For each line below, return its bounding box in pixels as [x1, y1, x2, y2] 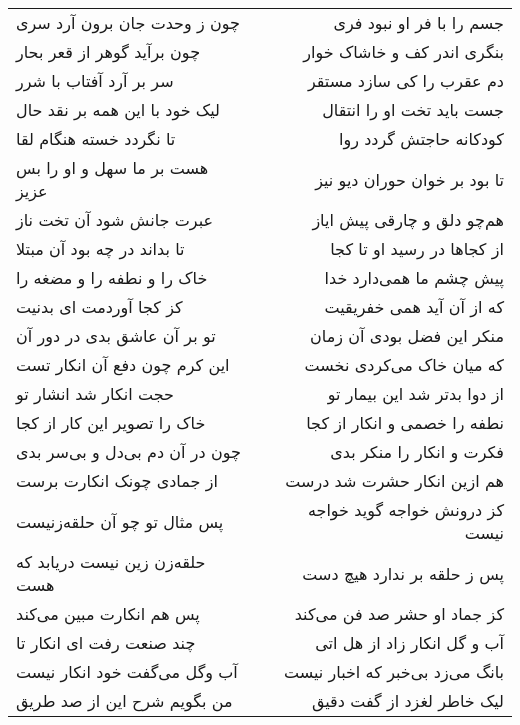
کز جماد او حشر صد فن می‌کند [294, 602, 504, 625]
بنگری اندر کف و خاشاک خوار [303, 40, 504, 63]
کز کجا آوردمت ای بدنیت [16, 295, 183, 318]
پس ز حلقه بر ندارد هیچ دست [302, 561, 504, 585]
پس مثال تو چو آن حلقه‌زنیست [16, 509, 224, 533]
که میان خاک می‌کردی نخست [304, 353, 504, 376]
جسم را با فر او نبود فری [333, 11, 504, 34]
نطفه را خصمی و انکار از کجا [306, 411, 504, 434]
